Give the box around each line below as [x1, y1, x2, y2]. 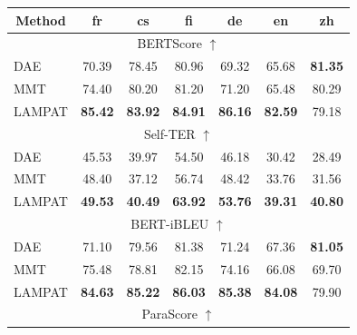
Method [15, 10, 66, 29]
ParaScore [141, 304, 198, 323]
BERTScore [137, 34, 202, 53]
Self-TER [143, 123, 196, 143]
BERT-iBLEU [130, 214, 209, 233]
